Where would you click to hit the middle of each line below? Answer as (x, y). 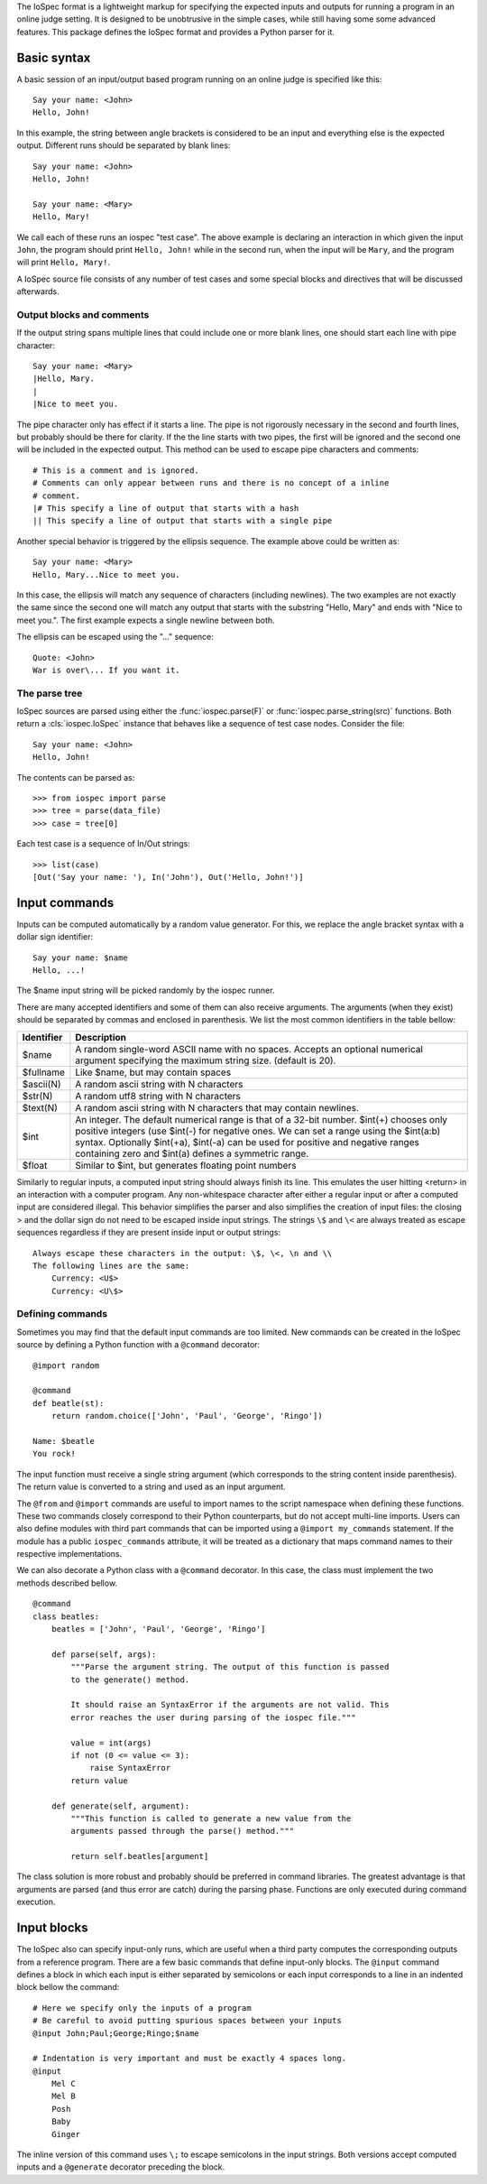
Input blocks (53, 1928)
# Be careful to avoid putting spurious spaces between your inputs (187, 2021)
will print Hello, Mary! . (63, 263)
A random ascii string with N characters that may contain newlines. (217, 1107)
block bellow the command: (68, 1987)
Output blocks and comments (83, 314)
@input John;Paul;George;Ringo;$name (116, 2033)
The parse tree (50, 693)
